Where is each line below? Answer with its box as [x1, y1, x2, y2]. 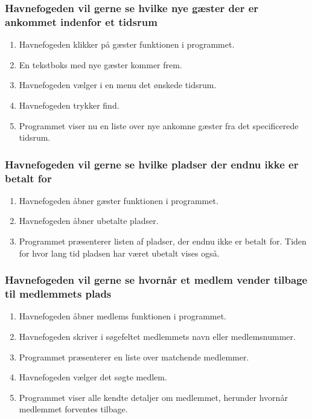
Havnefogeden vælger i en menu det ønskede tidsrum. [19, 78, 217, 91]
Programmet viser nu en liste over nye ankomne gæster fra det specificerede [19, 119, 299, 132]
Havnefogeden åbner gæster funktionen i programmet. [19, 194, 218, 206]
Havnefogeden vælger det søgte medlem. [19, 371, 167, 383]
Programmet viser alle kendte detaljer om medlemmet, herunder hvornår [19, 391, 288, 403]
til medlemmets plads [5, 286, 112, 301]
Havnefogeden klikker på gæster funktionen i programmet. [19, 38, 235, 51]
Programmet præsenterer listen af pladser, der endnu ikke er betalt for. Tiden [19, 235, 307, 248]
